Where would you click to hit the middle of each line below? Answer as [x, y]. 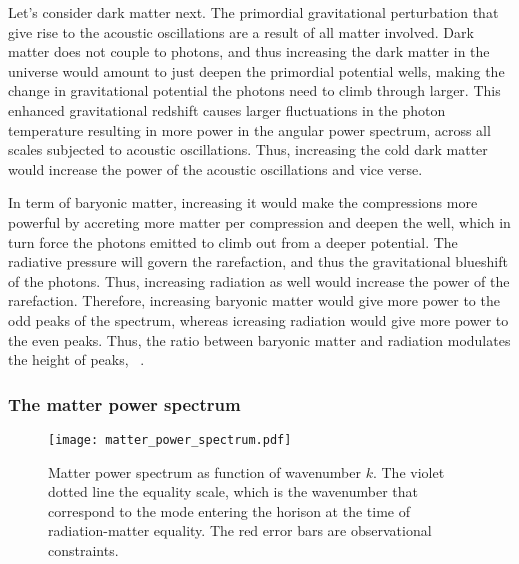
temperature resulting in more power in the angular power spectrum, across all [249, 129]
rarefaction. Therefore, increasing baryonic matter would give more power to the [254, 300]
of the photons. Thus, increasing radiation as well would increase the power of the [259, 280]
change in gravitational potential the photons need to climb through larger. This [254, 90]
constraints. [83, 549]
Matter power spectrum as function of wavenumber [204, 471]
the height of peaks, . [76, 359]
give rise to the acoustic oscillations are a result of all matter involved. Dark [241, 31]
